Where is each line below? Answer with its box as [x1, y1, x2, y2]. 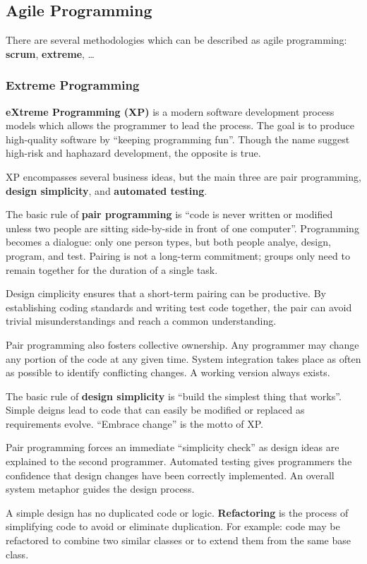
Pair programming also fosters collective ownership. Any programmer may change [6, 337, 359, 352]
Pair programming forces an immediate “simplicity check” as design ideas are [6, 440, 339, 455]
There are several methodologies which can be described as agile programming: [6, 32, 347, 47]
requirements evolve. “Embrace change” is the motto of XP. [6, 416, 264, 431]
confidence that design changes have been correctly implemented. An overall [6, 467, 335, 482]
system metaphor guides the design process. [6, 481, 195, 496]
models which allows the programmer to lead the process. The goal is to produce [6, 118, 355, 133]
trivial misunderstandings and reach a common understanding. [6, 313, 277, 328]
